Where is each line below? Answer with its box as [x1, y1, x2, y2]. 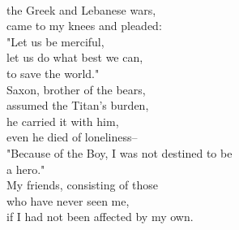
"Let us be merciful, [6, 33, 105, 50]
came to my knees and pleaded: [6, 17, 162, 34]
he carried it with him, [6, 112, 119, 129]
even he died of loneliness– [6, 128, 138, 145]
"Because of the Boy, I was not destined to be [6, 144, 233, 161]
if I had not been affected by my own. [6, 208, 194, 225]
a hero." [6, 160, 45, 177]
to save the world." [6, 64, 100, 81]
